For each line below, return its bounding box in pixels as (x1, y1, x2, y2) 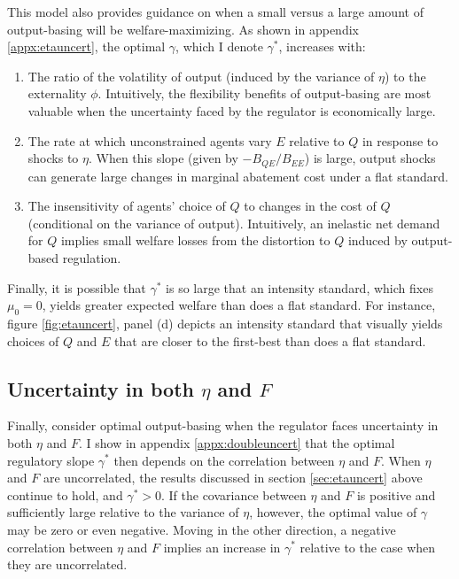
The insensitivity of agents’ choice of (27, 197, 226, 215)
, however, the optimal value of (249, 503, 417, 521)
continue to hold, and (7, 485, 123, 504)
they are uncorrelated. (7, 555, 128, 574)
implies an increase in (163, 537, 281, 556)
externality (27, 84, 87, 103)
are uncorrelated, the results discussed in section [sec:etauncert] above (43, 468, 423, 487)
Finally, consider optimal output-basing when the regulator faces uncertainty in (7, 416, 439, 435)
